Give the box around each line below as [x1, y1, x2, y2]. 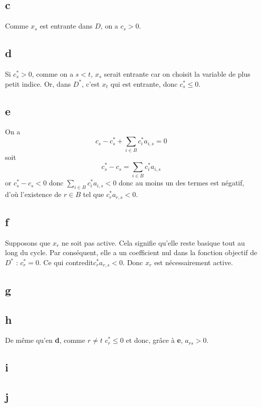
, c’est [82, 78, 100, 89]
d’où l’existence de [5, 189, 62, 199]
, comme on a [32, 69, 74, 79]
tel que [83, 189, 104, 199]
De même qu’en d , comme [5, 335, 85, 345]
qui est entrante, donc [110, 78, 178, 89]
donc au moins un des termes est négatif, [119, 177, 244, 188]
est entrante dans [40, 21, 93, 31]
